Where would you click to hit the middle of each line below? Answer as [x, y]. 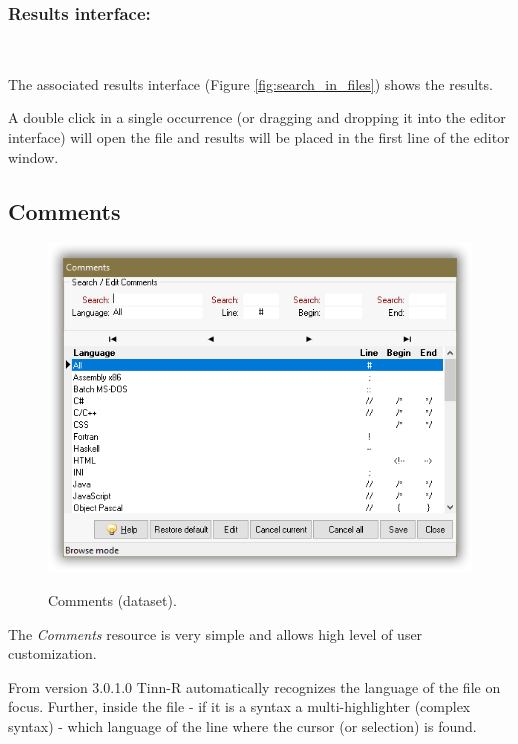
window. [33, 156]
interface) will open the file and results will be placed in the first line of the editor [259, 137]
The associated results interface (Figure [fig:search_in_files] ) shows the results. [250, 83]
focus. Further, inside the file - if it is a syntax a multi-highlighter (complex [239, 706]
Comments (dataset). [112, 599]
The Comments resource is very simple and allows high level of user [215, 633]
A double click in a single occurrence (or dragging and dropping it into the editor [257, 117]
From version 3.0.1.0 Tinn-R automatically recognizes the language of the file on [254, 686]
